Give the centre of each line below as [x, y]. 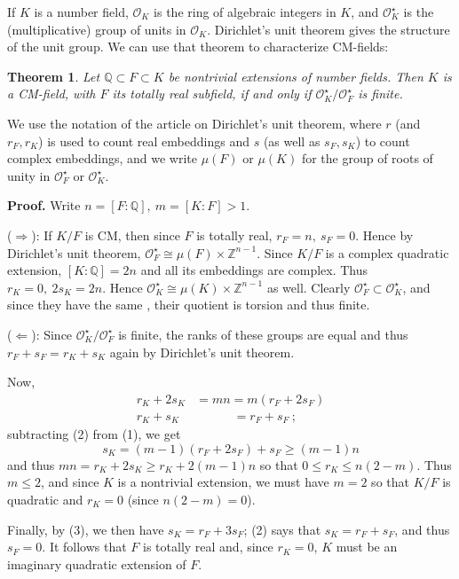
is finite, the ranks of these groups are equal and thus [263, 334]
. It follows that [84, 547]
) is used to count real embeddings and [144, 141]
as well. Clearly [309, 287]
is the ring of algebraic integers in [245, 12]
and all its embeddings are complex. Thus [254, 270]
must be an [367, 547]
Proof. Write [44, 205]
